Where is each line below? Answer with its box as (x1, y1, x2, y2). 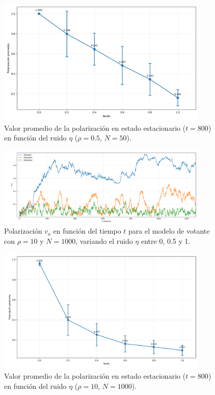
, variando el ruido (75, 236, 133, 246)
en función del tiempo (53, 225, 121, 236)
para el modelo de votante (128, 225, 210, 236)
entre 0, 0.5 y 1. (141, 236, 191, 246)
